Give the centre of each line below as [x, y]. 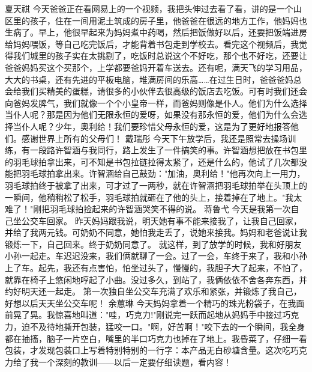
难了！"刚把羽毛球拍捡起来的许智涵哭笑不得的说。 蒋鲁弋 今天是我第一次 [148, 209]
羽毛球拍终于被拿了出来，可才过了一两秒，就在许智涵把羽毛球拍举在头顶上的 [156, 185]
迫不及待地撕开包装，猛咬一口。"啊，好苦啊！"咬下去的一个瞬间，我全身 [163, 327]
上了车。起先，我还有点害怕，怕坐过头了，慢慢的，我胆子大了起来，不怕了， [156, 268]
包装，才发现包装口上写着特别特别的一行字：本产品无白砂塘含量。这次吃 [148, 350]
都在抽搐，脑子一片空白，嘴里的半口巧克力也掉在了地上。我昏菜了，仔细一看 [156, 338]
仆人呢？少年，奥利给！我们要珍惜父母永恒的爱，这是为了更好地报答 [156, 126]
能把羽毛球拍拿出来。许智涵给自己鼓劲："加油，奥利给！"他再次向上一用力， [155, 173]
